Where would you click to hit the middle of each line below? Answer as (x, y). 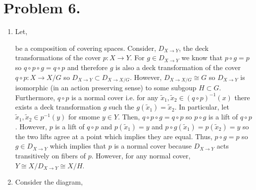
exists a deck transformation (58, 107)
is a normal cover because (153, 146)
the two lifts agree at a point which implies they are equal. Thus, (114, 136)
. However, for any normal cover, (141, 155)
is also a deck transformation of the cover (178, 67)
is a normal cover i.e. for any (115, 97)
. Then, (129, 117)
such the (121, 107)
